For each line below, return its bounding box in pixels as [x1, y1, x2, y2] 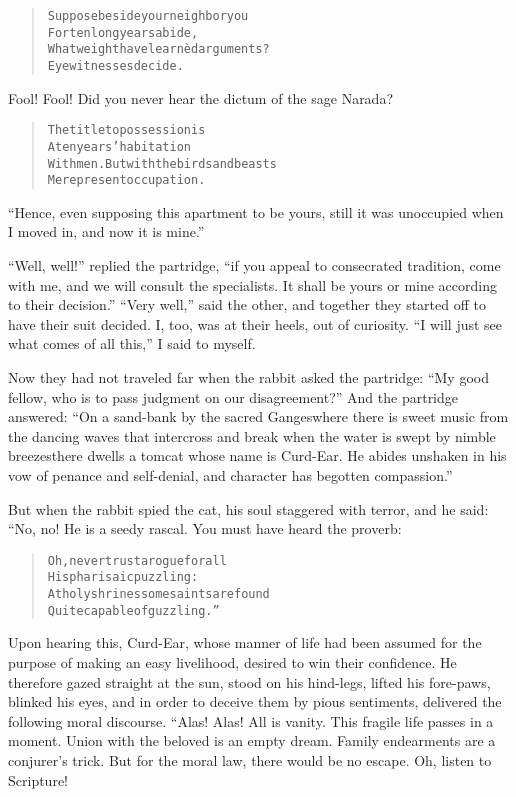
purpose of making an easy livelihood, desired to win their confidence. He [8, 651, 457, 672]
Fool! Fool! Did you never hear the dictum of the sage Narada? [8, 87, 394, 108]
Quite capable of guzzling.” [47, 603, 220, 618]
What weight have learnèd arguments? [47, 42, 270, 57]
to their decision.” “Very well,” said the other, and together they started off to [8, 294, 486, 315]
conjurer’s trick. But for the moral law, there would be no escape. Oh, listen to [8, 749, 492, 770]
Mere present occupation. [47, 173, 206, 188]
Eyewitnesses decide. [47, 58, 184, 73]
